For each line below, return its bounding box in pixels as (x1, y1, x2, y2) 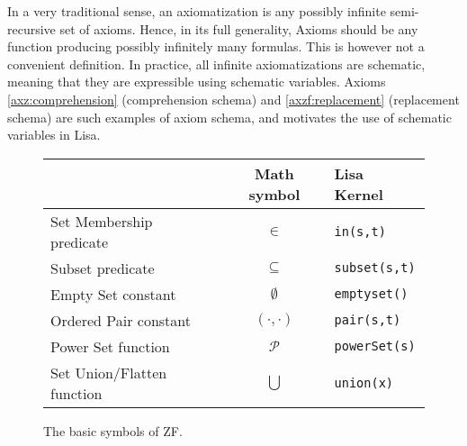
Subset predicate (50, 257, 155, 278)
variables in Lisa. (7, 125, 101, 144)
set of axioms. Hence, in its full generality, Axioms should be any (59, 19, 418, 38)
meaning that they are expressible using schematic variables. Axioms (7, 72, 386, 91)
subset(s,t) (334, 260, 416, 276)
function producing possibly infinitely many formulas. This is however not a (7, 37, 425, 56)
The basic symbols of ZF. (43, 421, 183, 440)
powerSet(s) (334, 339, 416, 354)
